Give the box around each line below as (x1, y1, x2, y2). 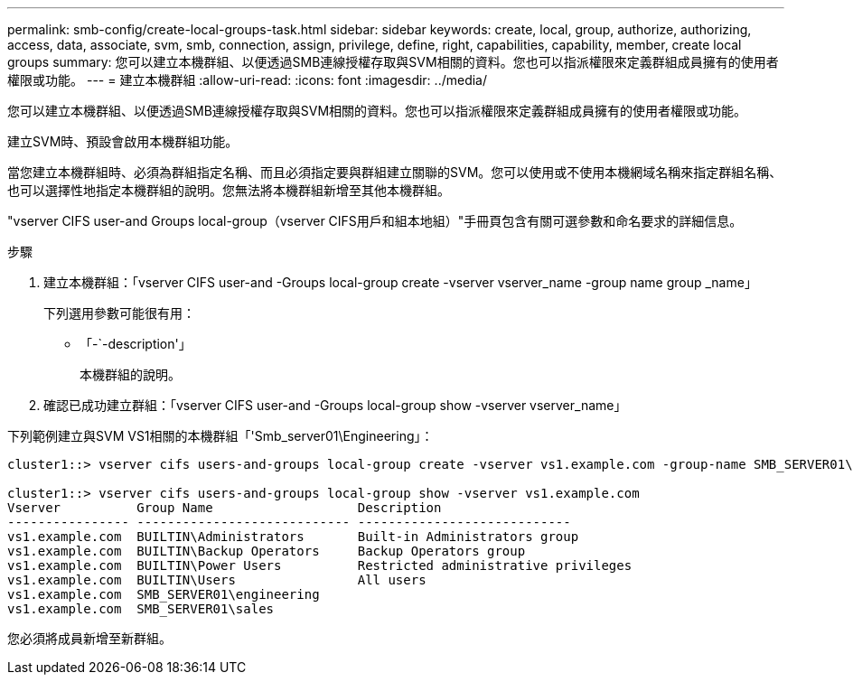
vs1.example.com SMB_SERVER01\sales (7, 602, 275, 616)
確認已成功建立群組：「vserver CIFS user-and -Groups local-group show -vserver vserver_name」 (43, 397, 627, 413)
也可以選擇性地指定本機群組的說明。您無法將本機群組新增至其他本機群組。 (7, 182, 450, 198)
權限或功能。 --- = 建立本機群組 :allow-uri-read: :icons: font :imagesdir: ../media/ (7, 72, 488, 88)
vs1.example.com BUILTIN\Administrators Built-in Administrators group (7, 529, 579, 544)
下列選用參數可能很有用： (43, 305, 195, 321)
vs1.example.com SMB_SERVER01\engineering (7, 587, 320, 602)
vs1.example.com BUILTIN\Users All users (7, 573, 426, 587)
